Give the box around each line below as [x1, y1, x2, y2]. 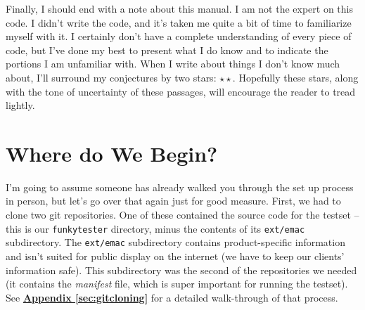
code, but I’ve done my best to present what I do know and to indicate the [6, 42, 328, 57]
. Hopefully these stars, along [232, 70, 359, 84]
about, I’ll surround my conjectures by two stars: [6, 70, 217, 84]
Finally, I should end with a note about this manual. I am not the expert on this [6, 1, 354, 15]
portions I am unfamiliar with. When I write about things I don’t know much [6, 56, 340, 71]
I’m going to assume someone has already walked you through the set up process [6, 179, 354, 194]
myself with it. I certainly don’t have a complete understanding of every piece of [6, 29, 352, 44]
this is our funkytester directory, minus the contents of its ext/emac [6, 221, 305, 235]
